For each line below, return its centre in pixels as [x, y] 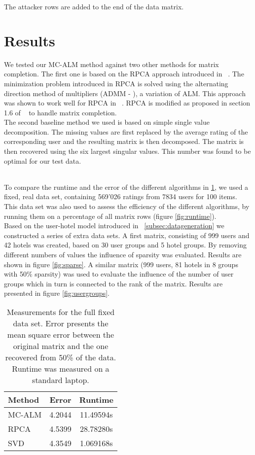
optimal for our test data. [43, 160]
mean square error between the [61, 334]
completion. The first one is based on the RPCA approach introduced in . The [124, 74]
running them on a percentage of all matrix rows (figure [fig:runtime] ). [110, 216]
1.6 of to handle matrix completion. [60, 112]
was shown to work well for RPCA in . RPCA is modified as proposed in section [127, 103]
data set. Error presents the [61, 323]
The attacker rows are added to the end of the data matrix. [94, 6]
